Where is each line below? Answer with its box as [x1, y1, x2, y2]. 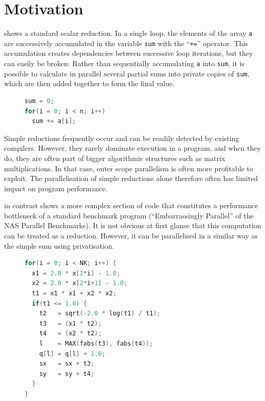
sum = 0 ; [25, 97, 54, 105]
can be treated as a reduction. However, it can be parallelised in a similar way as [4, 230, 258, 241]
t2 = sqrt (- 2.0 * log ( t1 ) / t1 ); [39, 310, 161, 317]
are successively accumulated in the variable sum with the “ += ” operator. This [4, 37, 248, 48]
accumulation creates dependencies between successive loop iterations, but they [4, 48, 253, 58]
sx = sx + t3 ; [39, 360, 95, 368]
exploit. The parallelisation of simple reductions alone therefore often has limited [4, 173, 258, 184]
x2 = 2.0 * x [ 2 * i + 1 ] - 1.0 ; [32, 279, 128, 287]
